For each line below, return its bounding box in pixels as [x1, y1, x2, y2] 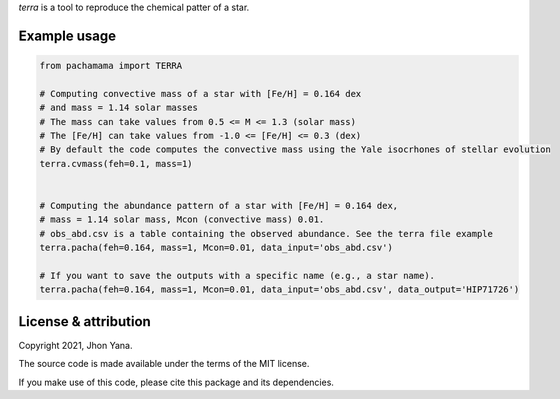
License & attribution [18, 313, 152, 330]
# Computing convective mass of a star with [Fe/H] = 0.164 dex [39, 88, 362, 99]
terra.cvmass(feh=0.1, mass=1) [39, 158, 194, 169]
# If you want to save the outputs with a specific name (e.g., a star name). [39, 270, 435, 281]
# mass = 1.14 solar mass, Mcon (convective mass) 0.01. [39, 214, 325, 225]
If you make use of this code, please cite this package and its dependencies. [18, 376, 335, 388]
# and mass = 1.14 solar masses [39, 102, 199, 114]
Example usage [18, 27, 117, 44]
